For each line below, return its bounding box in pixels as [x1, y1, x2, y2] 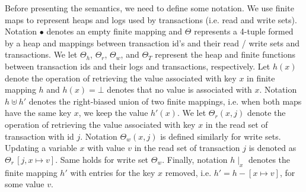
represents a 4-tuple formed [194, 25, 294, 37]
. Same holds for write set [55, 153, 149, 165]
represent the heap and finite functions [155, 48, 295, 61]
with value [87, 141, 125, 154]
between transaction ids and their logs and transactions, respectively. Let [5, 59, 270, 72]
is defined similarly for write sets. [160, 130, 281, 142]
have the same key [5, 106, 72, 119]
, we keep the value [78, 106, 148, 119]
